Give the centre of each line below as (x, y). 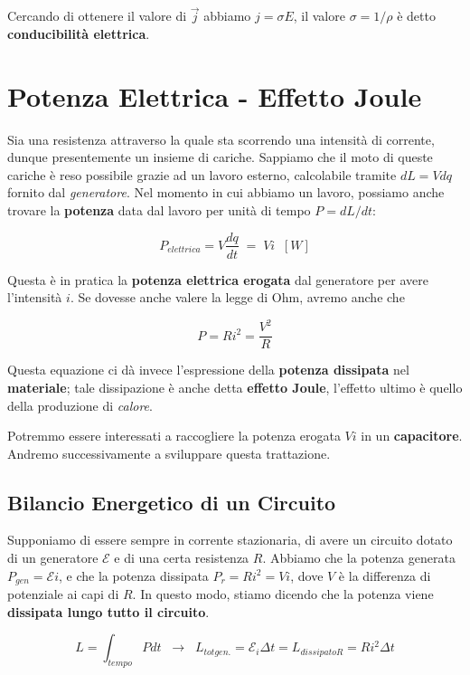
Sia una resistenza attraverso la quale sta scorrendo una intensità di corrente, (221, 139)
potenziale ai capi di (63, 594)
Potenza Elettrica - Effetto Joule (215, 95)
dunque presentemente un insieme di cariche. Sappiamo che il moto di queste (220, 157)
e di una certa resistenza (182, 558)
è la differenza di (385, 575)
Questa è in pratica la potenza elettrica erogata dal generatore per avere (218, 279)
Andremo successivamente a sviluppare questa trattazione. (169, 453)
